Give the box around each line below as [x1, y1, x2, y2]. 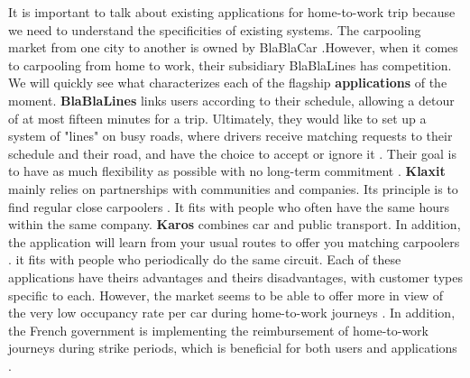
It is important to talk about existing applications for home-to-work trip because [8, 3, 456, 21]
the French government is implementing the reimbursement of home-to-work [8, 320, 429, 339]
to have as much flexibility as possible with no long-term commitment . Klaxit [8, 161, 446, 180]
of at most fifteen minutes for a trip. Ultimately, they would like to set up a [8, 108, 427, 127]
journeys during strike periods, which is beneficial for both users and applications [8, 338, 457, 357]
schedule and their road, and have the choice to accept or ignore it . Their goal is [8, 143, 456, 162]
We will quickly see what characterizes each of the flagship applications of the [8, 73, 447, 92]
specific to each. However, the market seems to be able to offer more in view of [8, 285, 444, 304]
